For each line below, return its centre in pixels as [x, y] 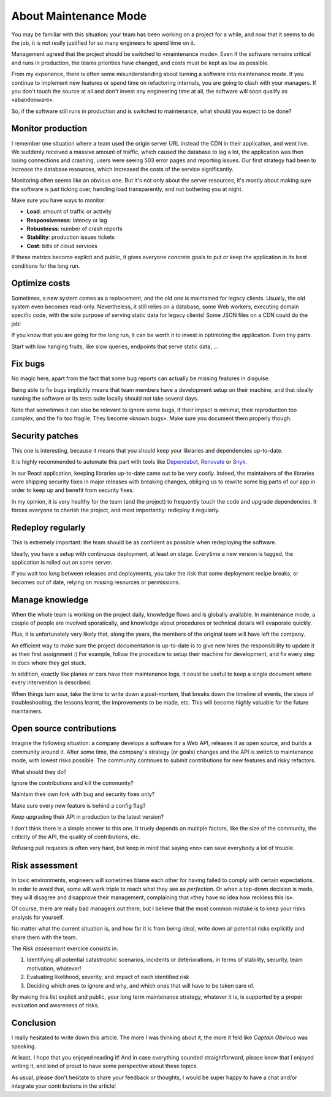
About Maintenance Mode [79, 16]
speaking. [24, 1046]
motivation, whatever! [54, 968]
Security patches [45, 436]
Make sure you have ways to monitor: [59, 200]
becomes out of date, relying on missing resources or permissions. [96, 582]
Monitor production [49, 129]
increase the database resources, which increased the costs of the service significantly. [122, 169]
